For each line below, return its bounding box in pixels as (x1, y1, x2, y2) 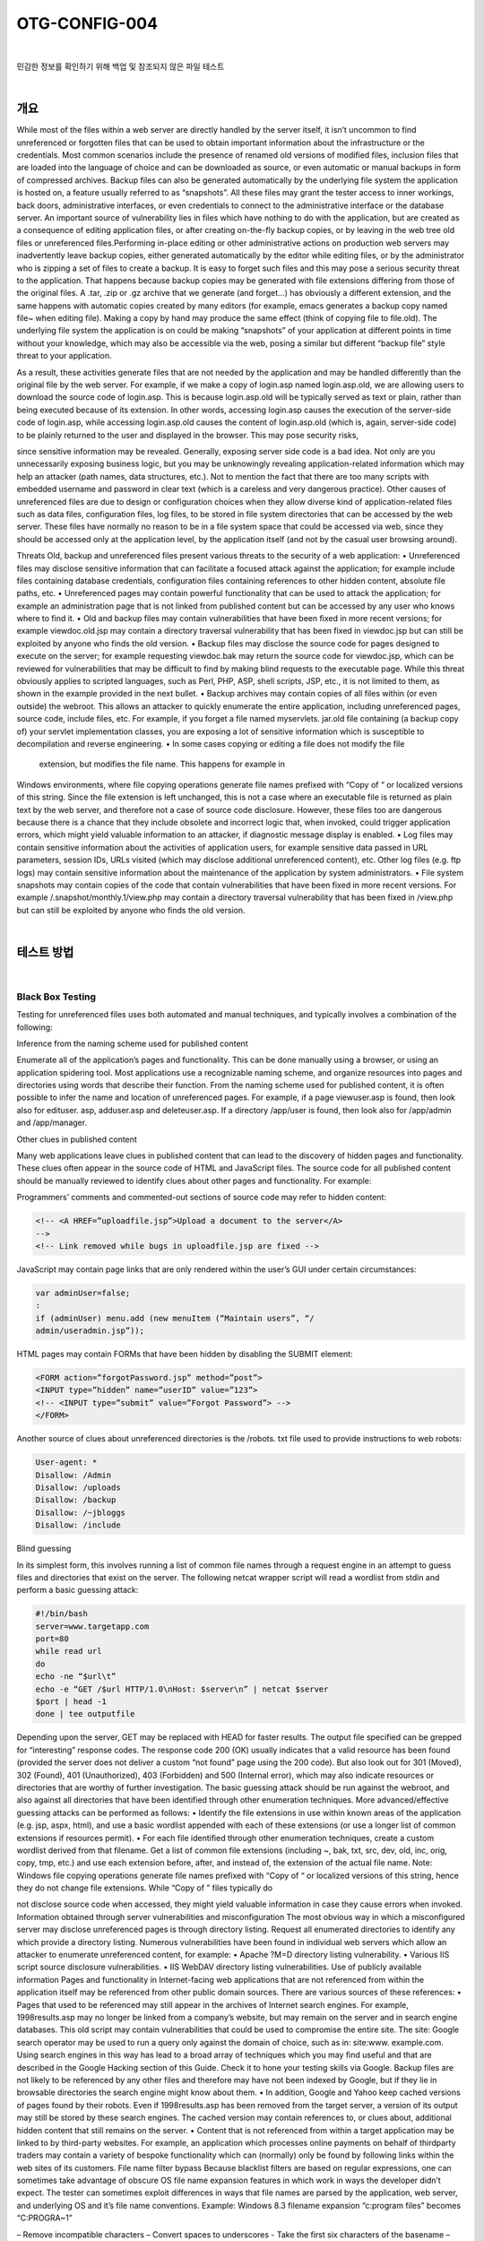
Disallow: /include (35, 1520, 121, 1530)
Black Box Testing (16, 991, 97, 1003)
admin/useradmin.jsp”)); (35, 1326, 145, 1336)
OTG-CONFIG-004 (16, 13, 159, 33)
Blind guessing (16, 1543, 72, 1554)
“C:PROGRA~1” (16, 2212, 73, 2223)
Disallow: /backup (35, 1495, 117, 1505)
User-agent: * (35, 1458, 98, 1467)
